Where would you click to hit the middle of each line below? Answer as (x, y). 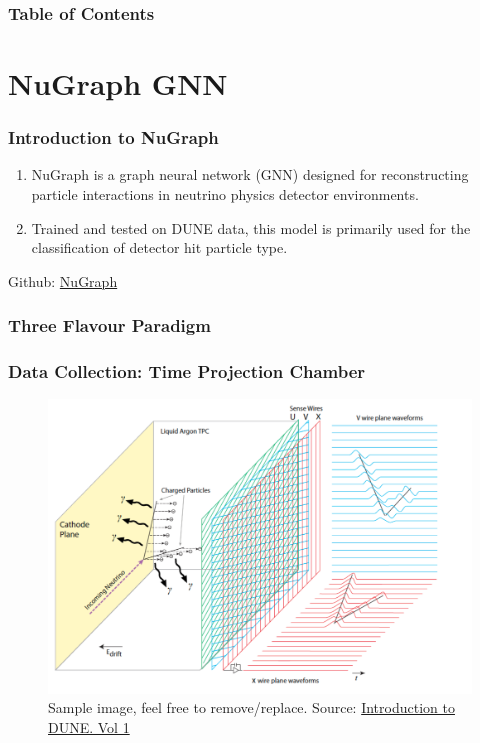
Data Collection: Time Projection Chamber (187, 371)
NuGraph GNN (118, 83)
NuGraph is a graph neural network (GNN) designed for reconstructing (250, 174)
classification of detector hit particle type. (159, 247)
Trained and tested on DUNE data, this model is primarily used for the (251, 227)
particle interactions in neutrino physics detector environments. (225, 194)
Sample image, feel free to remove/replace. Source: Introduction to (251, 707)
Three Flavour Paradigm (109, 325)
